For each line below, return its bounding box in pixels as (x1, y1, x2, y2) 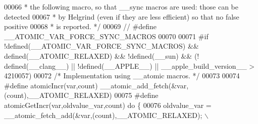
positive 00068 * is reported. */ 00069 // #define (4, 21, 157, 32)
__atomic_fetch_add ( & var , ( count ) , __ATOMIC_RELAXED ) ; (4, 109, 202, 120)
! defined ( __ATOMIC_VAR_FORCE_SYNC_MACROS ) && (4, 41, 199, 51)
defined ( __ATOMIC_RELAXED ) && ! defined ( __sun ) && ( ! (4, 50, 199, 61)
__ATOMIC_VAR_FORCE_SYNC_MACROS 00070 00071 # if (4, 31, 209, 41)
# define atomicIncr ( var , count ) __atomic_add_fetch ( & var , (4, 80, 189, 90)
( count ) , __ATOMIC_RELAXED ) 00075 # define (4, 90, 159, 100)
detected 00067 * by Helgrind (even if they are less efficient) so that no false (4, 11, 239, 22)
